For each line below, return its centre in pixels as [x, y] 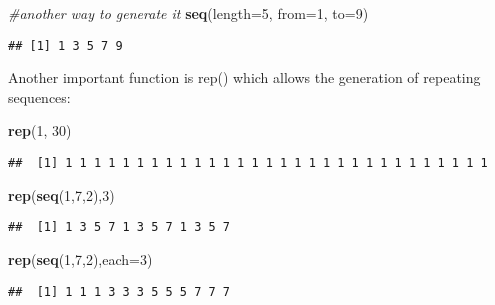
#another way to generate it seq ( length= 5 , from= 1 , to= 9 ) [188, 13]
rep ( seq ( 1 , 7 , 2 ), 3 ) [61, 194]
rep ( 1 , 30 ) [40, 130]
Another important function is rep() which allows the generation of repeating [244, 77]
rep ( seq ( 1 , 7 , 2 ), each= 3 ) [80, 258]
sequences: [39, 96]
